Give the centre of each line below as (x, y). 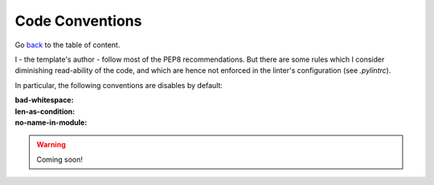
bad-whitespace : (44, 100)
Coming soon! (60, 159)
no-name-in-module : (51, 122)
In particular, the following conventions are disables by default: (119, 85)
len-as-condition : (45, 111)
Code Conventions (78, 21)
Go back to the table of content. (68, 45)
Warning (51, 145)
